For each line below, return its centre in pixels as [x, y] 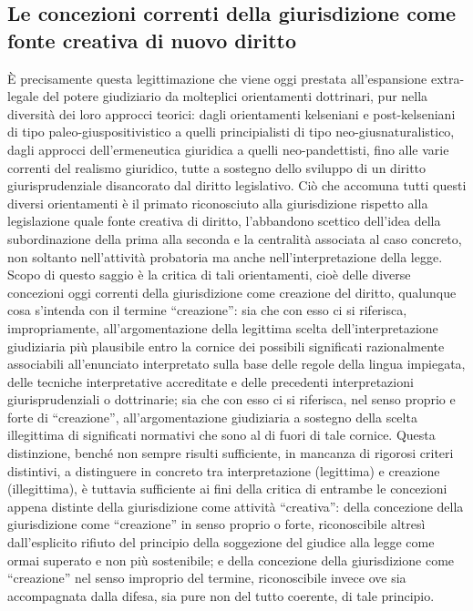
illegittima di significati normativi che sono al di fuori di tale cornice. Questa [221, 435]
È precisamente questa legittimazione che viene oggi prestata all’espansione [217, 78]
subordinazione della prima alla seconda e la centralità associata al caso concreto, [235, 238]
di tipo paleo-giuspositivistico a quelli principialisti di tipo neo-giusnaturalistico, [231, 132]
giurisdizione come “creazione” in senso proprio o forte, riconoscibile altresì [216, 524]
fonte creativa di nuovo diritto [152, 40]
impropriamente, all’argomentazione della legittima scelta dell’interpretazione [223, 327]
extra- [447, 78]
